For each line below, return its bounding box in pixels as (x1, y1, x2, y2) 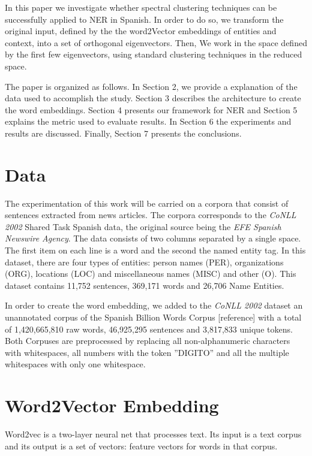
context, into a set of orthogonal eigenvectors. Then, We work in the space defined (5, 36, 307, 49)
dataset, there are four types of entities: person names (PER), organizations (5, 255, 284, 268)
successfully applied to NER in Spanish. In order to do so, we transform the (5, 13, 284, 25)
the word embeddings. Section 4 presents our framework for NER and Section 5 (5, 103, 298, 116)
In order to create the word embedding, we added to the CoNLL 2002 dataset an (5, 299, 303, 312)
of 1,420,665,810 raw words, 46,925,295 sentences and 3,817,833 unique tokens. (5, 322, 293, 335)
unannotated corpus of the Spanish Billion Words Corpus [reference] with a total (5, 311, 302, 323)
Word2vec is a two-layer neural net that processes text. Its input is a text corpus (5, 428, 302, 440)
